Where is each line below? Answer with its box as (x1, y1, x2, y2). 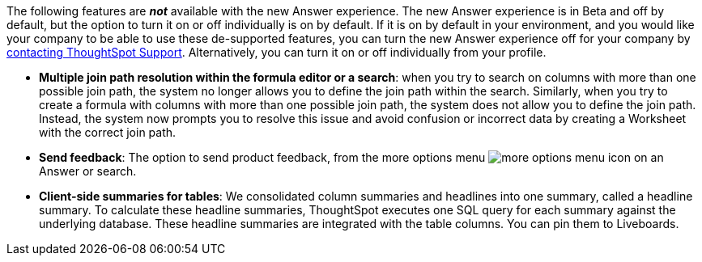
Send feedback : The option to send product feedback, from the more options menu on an (39, 150, 664, 164)
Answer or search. (39, 164, 137, 178)
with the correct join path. (39, 125, 177, 139)
